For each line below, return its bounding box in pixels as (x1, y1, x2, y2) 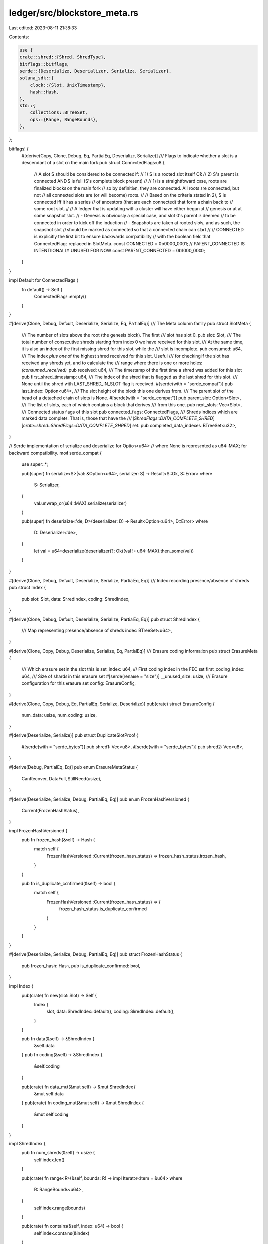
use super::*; (21, 461, 48, 467)
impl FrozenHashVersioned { (9, 828, 67, 833)
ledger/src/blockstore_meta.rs (9, 7, 139, 18)
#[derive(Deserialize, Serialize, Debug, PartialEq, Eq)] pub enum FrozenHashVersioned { (9, 796, 190, 802)
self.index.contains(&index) (34, 1230, 90, 1236)
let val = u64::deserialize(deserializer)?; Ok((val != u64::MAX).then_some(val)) (34, 548, 194, 554)
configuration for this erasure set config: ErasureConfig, (21, 680, 136, 686)
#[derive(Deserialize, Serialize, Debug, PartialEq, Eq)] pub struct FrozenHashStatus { (9, 951, 182, 957)
